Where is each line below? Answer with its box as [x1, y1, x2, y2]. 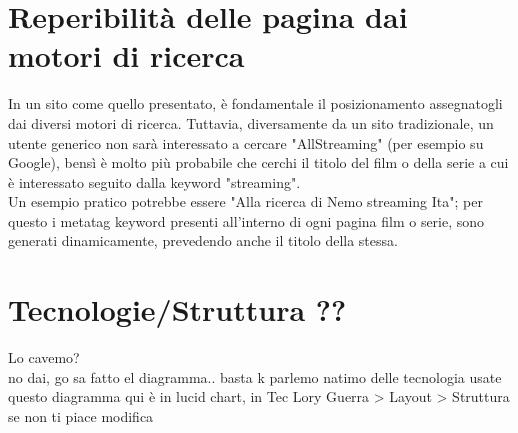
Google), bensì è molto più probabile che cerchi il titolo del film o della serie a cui [8, 152, 509, 173]
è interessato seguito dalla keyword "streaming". [8, 171, 301, 192]
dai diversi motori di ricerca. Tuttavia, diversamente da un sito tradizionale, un [8, 112, 494, 133]
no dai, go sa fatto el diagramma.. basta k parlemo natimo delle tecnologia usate [8, 366, 502, 387]
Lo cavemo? [8, 347, 80, 368]
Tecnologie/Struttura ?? [8, 289, 347, 330]
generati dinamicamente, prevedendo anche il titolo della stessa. [8, 230, 398, 251]
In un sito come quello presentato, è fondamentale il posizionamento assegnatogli [8, 93, 503, 114]
